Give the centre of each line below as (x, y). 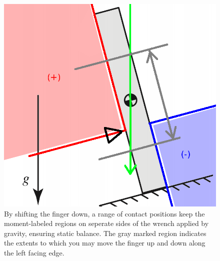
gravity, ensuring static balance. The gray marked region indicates (105, 233)
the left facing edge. (34, 252)
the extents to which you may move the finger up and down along (105, 243)
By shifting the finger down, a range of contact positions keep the (104, 213)
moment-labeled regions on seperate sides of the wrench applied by (106, 223)
